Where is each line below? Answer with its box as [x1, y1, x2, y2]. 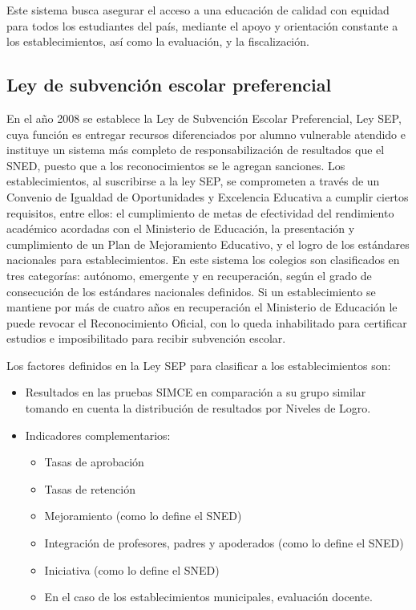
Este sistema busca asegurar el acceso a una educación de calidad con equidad [6, 2, 390, 18]
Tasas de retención [44, 480, 135, 497]
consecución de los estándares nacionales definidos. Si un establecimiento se [6, 283, 376, 299]
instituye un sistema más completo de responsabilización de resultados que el [6, 141, 385, 158]
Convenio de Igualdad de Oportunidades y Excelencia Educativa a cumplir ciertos [6, 188, 409, 205]
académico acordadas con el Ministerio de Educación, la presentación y [6, 220, 355, 237]
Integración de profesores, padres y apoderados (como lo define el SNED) [44, 535, 404, 551]
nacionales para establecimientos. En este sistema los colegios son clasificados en [6, 251, 400, 268]
